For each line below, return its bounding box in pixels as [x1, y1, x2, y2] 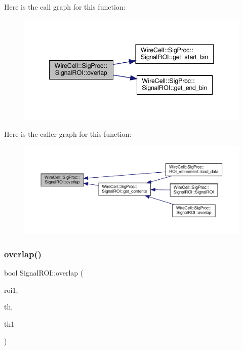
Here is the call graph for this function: [4, 2, 126, 12]
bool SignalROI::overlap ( [4, 267, 84, 278]
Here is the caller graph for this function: [4, 129, 132, 139]
